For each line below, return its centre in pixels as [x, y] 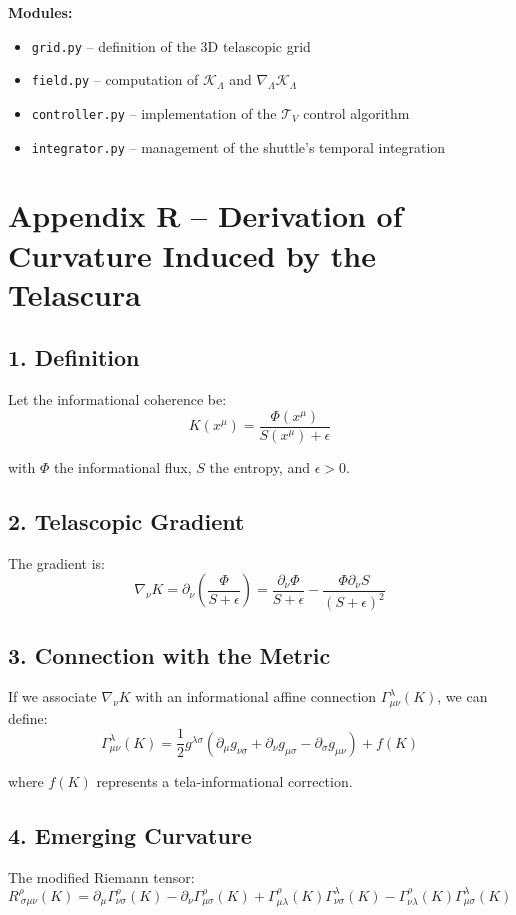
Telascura [74, 293]
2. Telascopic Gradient [126, 520]
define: [28, 717]
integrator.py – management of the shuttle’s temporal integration [238, 146]
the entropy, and [259, 466]
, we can [462, 696]
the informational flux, [122, 466]
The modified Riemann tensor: [101, 876]
